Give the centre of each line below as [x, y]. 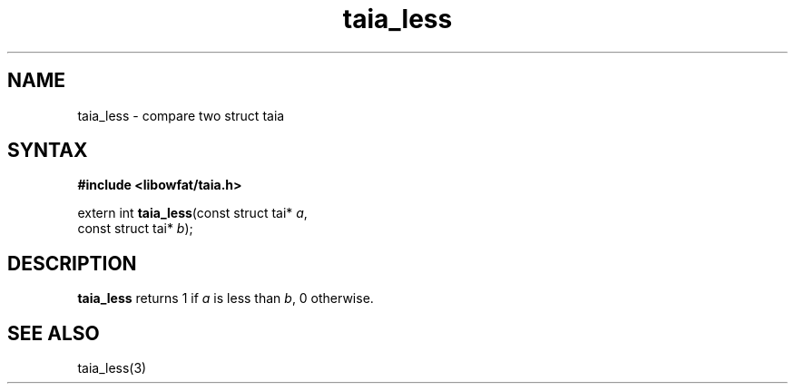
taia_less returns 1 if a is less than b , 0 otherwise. [226, 298]
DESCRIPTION [72, 263]
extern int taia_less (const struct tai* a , [192, 213]
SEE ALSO [54, 333]
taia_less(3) [112, 368]
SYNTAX [48, 151]
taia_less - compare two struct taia [181, 115]
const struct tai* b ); [135, 229]
